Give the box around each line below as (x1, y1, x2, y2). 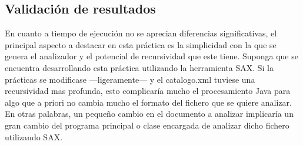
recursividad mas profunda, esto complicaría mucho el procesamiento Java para (5, 85, 291, 97)
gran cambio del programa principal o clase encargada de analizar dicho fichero (5, 119, 289, 131)
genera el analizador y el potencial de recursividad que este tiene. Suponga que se (5, 50, 298, 62)
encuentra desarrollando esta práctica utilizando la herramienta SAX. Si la (5, 61, 274, 73)
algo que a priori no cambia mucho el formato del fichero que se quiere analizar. (5, 96, 292, 108)
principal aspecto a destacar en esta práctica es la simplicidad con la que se (5, 38, 277, 50)
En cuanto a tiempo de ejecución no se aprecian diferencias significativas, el (5, 27, 277, 39)
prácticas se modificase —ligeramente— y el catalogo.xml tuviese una (5, 73, 255, 85)
